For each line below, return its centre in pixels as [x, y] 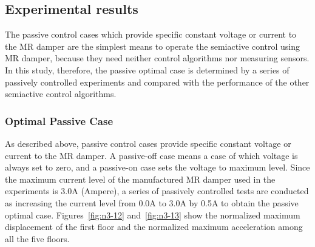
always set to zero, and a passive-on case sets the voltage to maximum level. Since [157, 167]
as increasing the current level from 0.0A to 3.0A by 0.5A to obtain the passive [152, 202]
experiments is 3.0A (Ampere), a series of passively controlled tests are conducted [157, 191]
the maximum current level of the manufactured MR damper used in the [140, 179]
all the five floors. [37, 238]
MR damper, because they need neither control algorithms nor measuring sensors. [157, 58]
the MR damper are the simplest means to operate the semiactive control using [153, 46]
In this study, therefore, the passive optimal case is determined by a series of [147, 69]
